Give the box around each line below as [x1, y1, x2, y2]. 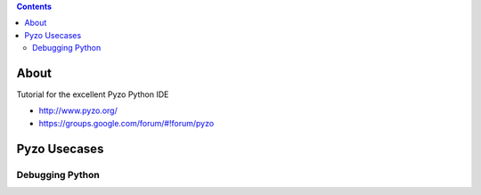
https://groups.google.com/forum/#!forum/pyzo [38, 118, 215, 128]
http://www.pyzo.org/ [38, 105, 118, 116]
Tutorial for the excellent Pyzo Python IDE [16, 89, 169, 100]
